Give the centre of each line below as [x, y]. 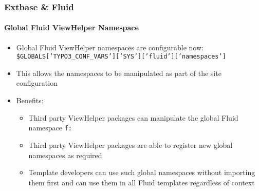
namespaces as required [65, 155]
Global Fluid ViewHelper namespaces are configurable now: [110, 47]
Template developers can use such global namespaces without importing [142, 172]
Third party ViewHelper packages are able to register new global [131, 145]
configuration [37, 83]
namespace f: [50, 128]
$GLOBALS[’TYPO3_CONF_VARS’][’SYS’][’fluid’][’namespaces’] [121, 57]
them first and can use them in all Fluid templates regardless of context [142, 182]
